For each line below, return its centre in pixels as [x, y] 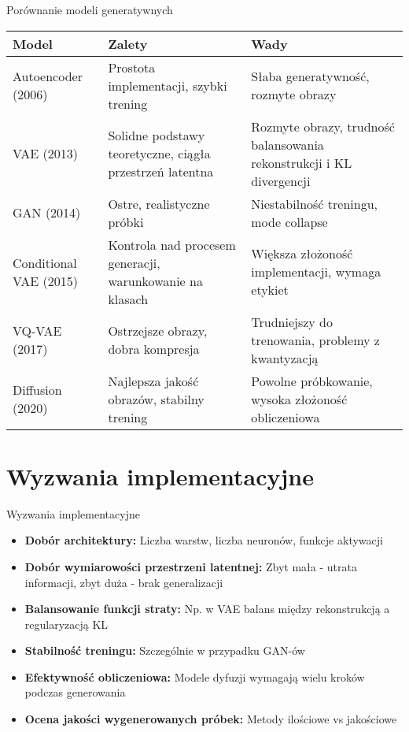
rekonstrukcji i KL [302, 162]
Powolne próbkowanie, [312, 381]
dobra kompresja [154, 349]
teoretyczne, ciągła [159, 154]
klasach [128, 299]
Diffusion [37, 390]
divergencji [281, 180]
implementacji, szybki [168, 85]
